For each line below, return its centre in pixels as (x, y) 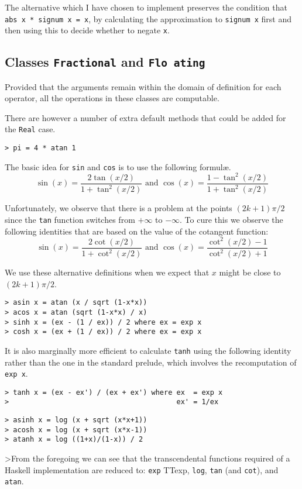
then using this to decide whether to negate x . (87, 30)
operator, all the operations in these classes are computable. (112, 98)
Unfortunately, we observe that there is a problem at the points (119, 208)
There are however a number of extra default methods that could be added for (145, 117)
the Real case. (30, 129)
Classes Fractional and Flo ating (105, 62)
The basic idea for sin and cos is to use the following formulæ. (118, 166)
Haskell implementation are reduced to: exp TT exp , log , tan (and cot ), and (142, 469)
